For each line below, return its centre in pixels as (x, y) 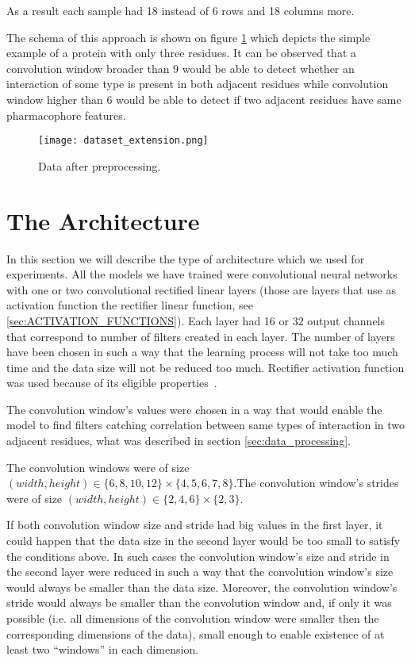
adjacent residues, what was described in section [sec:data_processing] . (179, 441)
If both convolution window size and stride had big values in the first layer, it (195, 525)
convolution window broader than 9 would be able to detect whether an (181, 68)
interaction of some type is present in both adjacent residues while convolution (198, 84)
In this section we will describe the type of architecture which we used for (186, 258)
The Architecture (103, 220)
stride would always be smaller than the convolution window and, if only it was (199, 602)
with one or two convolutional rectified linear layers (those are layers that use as (201, 289)
